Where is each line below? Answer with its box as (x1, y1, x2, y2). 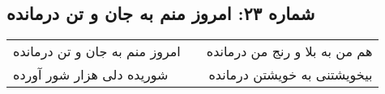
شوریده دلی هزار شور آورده (13, 65, 169, 84)
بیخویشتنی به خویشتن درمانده (208, 65, 373, 84)
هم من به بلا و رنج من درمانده (206, 42, 373, 61)
